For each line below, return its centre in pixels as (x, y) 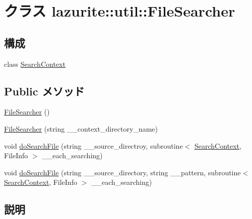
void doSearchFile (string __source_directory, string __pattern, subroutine (122, 172)
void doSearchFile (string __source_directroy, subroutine (93, 145)
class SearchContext (35, 64)
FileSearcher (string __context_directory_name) (81, 128)
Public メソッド (44, 91)
